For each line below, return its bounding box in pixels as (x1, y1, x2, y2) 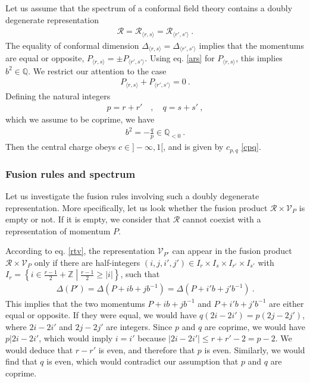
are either (269, 297, 304, 309)
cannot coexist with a (182, 213, 261, 225)
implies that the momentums (199, 39, 304, 51)
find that (5, 355, 37, 368)
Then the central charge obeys (5, 140, 116, 153)
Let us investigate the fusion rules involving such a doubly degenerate (5, 189, 259, 202)
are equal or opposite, (5, 52, 84, 64)
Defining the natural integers (5, 89, 111, 102)
